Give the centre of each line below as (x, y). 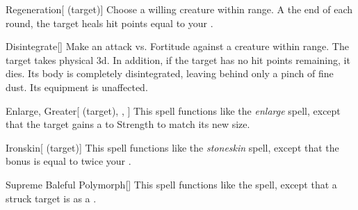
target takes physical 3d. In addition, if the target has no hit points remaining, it (178, 59)
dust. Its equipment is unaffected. (77, 87)
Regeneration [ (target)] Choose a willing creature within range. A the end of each (179, 9)
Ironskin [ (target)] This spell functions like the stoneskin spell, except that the (172, 147)
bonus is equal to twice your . (68, 161)
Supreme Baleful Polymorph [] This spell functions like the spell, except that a (171, 184)
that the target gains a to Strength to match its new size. (128, 124)
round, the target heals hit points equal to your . (109, 23)
